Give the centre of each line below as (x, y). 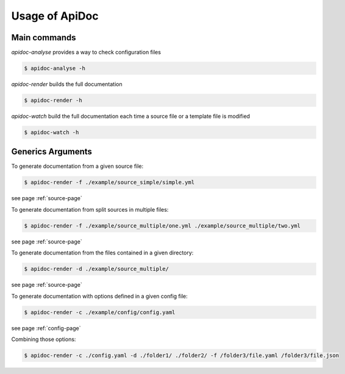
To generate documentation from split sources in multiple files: (90, 209)
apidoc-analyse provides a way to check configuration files (86, 52)
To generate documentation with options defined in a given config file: (100, 296)
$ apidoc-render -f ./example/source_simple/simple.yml (109, 182)
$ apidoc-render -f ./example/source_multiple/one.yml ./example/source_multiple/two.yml (162, 225)
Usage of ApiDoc (55, 16)
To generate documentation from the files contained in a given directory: (102, 253)
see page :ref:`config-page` (46, 328)
